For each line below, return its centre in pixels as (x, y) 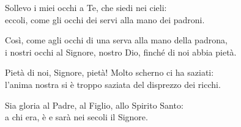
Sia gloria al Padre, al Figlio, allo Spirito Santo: (94, 105)
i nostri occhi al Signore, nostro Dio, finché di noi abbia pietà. (121, 52)
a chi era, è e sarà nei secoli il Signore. (76, 117)
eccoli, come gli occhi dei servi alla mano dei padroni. (105, 19)
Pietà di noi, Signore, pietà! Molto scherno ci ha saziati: (109, 72)
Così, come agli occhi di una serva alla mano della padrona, (116, 40)
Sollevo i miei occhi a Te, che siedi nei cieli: (86, 7)
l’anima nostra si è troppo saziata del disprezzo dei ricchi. (113, 84)
